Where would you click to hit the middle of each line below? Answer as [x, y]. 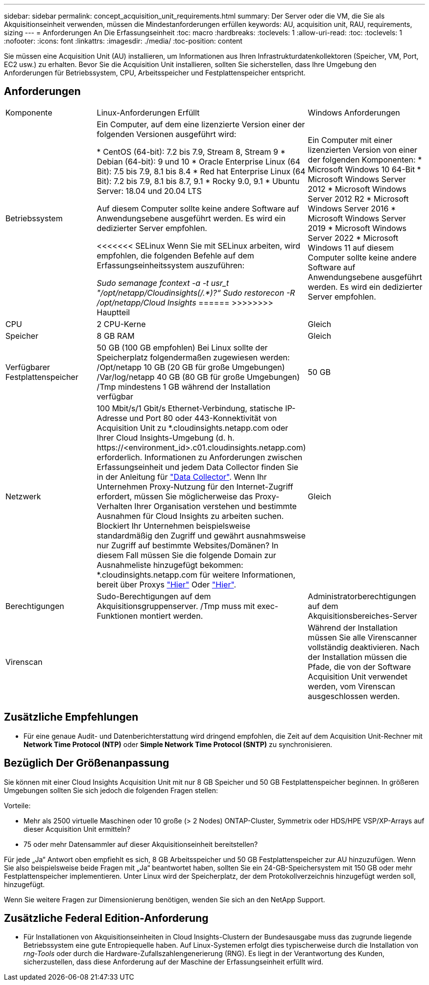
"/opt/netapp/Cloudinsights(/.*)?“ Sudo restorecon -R [196, 293]
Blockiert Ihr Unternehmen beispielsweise [174, 526]
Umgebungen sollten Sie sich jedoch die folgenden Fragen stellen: [111, 790]
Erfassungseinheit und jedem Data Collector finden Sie [198, 467]
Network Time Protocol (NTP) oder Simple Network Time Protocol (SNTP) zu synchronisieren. [178, 744]
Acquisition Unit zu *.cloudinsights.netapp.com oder [192, 428]
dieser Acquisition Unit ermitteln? [77, 829]
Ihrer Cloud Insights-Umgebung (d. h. [166, 437]
